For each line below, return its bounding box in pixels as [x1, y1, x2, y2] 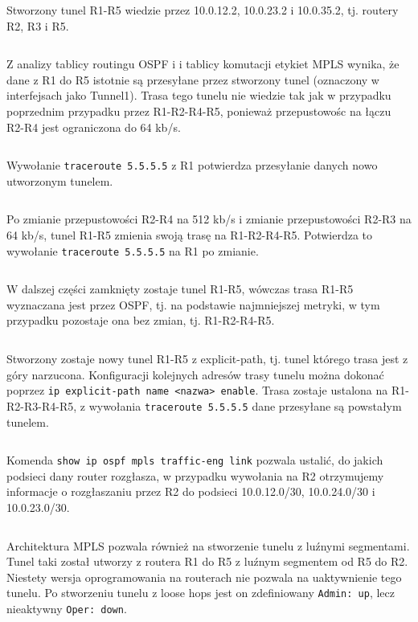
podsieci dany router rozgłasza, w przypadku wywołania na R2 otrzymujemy [6, 467, 384, 484]
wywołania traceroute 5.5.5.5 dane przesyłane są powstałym [88, 397, 402, 414]
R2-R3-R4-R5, [6, 397, 77, 414]
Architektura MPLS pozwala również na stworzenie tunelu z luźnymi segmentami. [6, 537, 410, 554]
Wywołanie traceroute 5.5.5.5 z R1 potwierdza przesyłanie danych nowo [6, 157, 378, 174]
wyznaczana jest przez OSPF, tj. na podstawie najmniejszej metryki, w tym [6, 296, 380, 313]
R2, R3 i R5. [6, 17, 69, 34]
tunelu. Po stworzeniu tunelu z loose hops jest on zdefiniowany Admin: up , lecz [6, 584, 395, 601]
